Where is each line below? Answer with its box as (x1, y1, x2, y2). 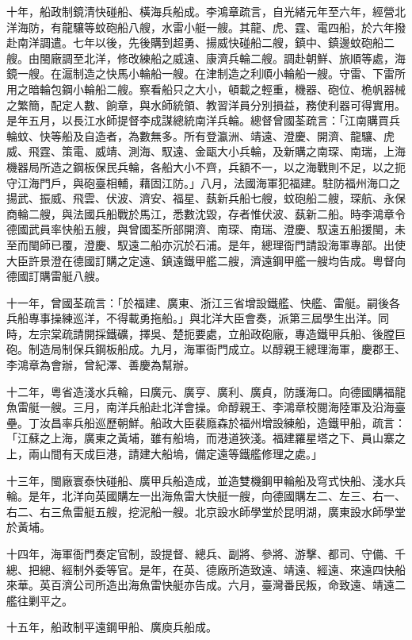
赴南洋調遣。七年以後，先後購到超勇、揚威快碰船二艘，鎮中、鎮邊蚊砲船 (6, 34, 383, 51)
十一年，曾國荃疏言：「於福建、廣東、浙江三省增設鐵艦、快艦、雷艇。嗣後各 (6, 294, 400, 310)
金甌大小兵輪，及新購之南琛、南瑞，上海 (194, 143, 406, 160)
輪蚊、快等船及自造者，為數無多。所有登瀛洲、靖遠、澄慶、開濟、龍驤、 (6, 127, 383, 144)
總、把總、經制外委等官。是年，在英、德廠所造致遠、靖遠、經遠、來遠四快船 (6, 561, 406, 577)
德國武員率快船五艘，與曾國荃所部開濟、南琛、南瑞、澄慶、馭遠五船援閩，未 (6, 221, 406, 237)
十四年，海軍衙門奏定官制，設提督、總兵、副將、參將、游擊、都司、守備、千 (6, 546, 406, 561)
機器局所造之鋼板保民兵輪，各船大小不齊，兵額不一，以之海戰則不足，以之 (6, 158, 395, 175)
